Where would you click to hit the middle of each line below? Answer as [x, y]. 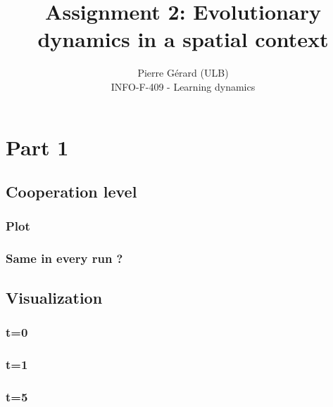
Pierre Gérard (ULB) [183, 73]
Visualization [54, 297]
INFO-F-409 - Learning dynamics [183, 86]
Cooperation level [71, 192]
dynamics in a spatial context [183, 39]
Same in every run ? [64, 258]
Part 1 [37, 147]
